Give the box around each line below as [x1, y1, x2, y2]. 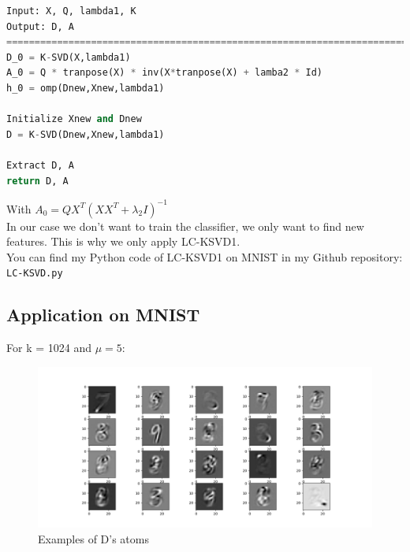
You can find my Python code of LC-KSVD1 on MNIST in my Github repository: [6, 248, 403, 265]
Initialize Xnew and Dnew [6, 113, 142, 125]
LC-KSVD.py [6, 268, 63, 280]
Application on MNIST [6, 302, 200, 327]
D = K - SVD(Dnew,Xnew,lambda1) [6, 128, 165, 140]
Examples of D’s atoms [38, 531, 149, 546]
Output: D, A [6, 20, 74, 32]
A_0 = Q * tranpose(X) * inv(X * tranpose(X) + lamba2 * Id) [6, 67, 323, 79]
